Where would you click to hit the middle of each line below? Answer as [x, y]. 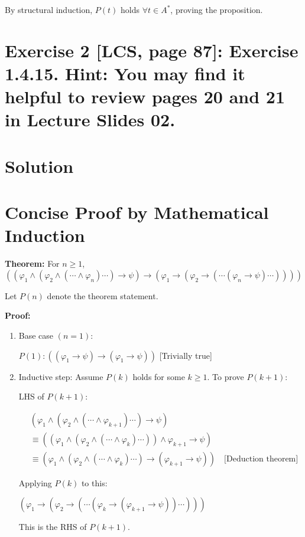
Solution [39, 166]
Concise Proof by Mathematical [137, 212]
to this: [94, 482]
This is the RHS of [53, 527]
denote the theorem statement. [103, 295]
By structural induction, [49, 9]
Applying [35, 482]
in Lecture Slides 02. [90, 119]
